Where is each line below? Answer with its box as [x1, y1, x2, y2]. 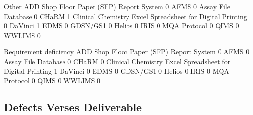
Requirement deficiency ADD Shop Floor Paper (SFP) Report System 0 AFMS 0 [4, 46, 250, 57]
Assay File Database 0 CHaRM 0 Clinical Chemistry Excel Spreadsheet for [4, 56, 231, 66]
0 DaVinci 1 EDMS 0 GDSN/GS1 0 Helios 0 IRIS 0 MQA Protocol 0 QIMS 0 [4, 21, 239, 31]
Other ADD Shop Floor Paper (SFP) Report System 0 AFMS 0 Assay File [4, 1, 230, 11]
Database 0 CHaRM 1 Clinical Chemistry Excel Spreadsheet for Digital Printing [4, 11, 247, 21]
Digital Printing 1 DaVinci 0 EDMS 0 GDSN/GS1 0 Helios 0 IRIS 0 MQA [4, 66, 229, 76]
